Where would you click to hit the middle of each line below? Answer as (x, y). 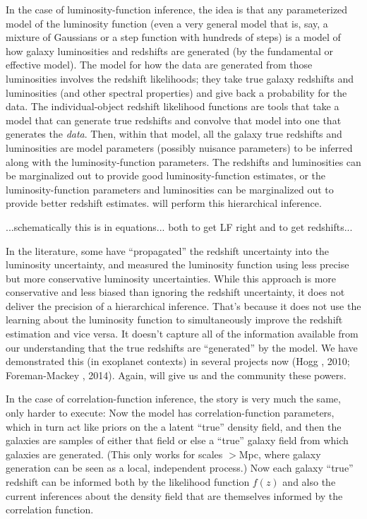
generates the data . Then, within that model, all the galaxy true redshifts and (174, 134)
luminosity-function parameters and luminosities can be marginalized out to (170, 189)
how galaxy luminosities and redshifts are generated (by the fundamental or (170, 50)
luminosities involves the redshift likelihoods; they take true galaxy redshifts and (180, 78)
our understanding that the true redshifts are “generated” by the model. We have (182, 347)
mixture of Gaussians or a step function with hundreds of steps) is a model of (173, 37)
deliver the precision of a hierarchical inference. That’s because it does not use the (183, 305)
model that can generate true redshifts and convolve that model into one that (174, 120)
